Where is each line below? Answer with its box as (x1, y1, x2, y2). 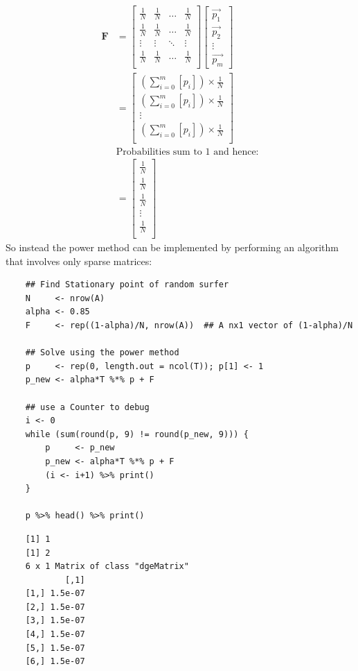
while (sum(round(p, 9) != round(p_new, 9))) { (25, 429, 249, 439)
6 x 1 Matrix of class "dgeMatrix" (25, 561, 189, 572)
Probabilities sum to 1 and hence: (116, 147, 259, 158)
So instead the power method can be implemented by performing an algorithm (6, 240, 339, 255)
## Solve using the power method (25, 348, 179, 358)
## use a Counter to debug (25, 402, 150, 412)
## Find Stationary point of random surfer (25, 280, 229, 290)
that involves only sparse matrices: (6, 253, 152, 268)
